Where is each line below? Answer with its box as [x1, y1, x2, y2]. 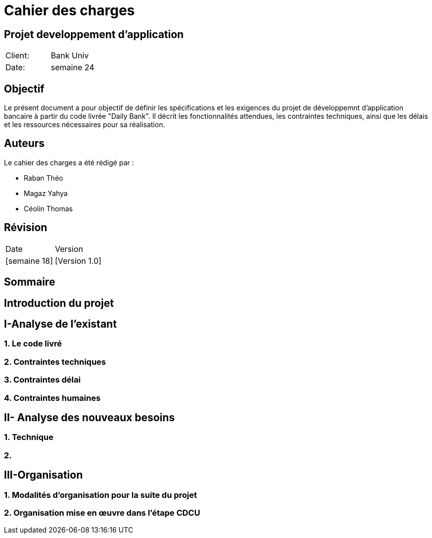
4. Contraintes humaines [4, 392, 101, 403]
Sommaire [4, 276, 55, 289]
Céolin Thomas [24, 204, 73, 213]
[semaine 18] [5, 255, 53, 266]
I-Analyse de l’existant [4, 317, 117, 330]
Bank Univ [50, 50, 89, 61]
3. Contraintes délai [4, 375, 81, 385]
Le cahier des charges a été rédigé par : [4, 158, 134, 167]
